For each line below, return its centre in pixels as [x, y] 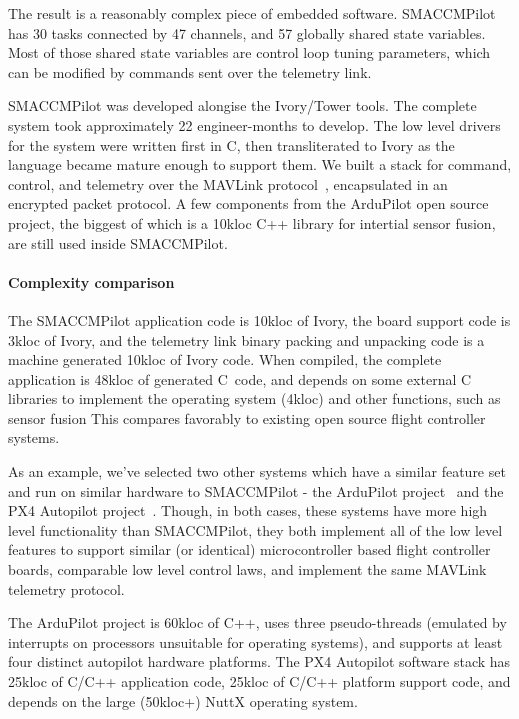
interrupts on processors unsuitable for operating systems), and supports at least [255, 641]
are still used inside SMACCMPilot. [118, 242]
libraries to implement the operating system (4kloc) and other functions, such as [254, 398]
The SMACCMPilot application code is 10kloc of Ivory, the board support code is [259, 319]
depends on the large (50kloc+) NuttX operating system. [183, 700]
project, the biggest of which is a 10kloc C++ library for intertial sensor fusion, [252, 222]
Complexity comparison [91, 281]
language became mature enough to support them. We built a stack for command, [260, 164]
